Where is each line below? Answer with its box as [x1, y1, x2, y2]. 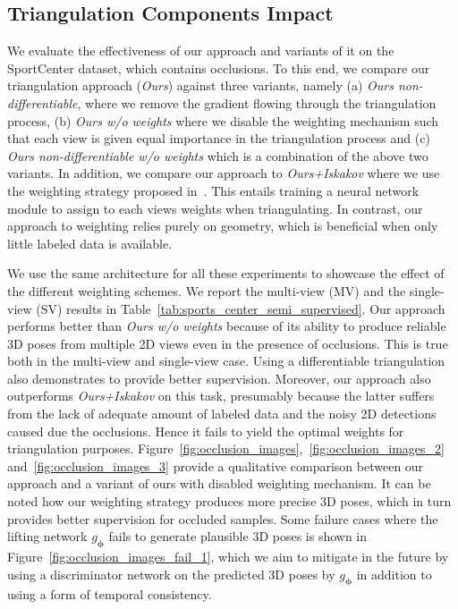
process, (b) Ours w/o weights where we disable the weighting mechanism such [7, 111, 439, 130]
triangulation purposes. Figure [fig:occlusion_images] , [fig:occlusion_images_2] [7, 439, 445, 458]
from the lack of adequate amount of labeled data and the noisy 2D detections [7, 404, 437, 423]
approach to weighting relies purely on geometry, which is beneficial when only [7, 216, 438, 235]
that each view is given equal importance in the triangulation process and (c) [7, 129, 430, 148]
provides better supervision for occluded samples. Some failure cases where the [7, 509, 438, 528]
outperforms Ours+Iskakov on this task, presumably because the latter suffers [7, 386, 435, 405]
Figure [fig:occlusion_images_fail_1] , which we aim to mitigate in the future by [7, 547, 449, 566]
